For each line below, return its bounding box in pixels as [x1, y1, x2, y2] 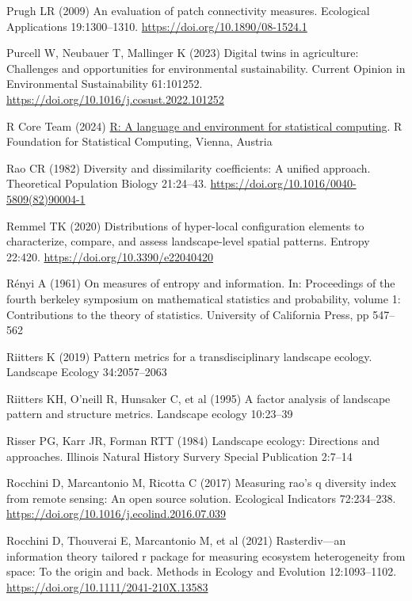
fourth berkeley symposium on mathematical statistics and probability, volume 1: [6, 290, 401, 306]
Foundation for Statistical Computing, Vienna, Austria [6, 133, 273, 150]
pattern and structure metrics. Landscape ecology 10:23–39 [6, 405, 293, 422]
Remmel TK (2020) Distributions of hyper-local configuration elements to [6, 217, 364, 234]
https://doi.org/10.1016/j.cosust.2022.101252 [6, 90, 224, 107]
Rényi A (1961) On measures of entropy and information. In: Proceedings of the [6, 275, 395, 291]
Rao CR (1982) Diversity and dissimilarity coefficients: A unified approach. [6, 159, 371, 176]
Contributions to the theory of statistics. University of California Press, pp [6, 306, 369, 322]
